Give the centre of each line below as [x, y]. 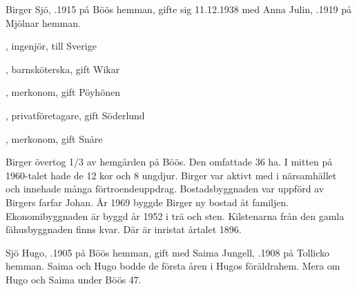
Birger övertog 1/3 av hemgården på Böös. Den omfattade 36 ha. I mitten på [169, 162]
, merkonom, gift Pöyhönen [63, 92]
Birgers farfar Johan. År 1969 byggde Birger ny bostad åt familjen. [147, 202]
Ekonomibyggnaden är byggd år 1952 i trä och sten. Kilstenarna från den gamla [175, 215]
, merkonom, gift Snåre [54, 138]
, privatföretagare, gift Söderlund [75, 115]
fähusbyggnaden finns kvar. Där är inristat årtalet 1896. [124, 229]
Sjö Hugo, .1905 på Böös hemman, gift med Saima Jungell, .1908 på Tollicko [168, 252]
